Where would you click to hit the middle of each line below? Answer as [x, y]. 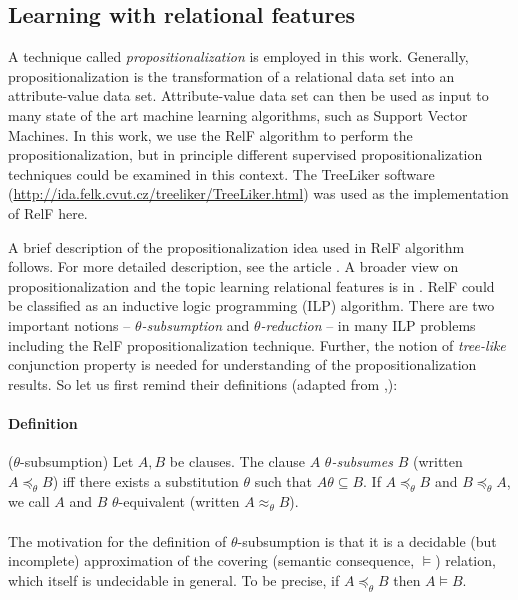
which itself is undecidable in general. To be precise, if [174, 579]
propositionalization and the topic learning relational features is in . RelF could [251, 285]
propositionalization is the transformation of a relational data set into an [231, 75]
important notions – [69, 324]
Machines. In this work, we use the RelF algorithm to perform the [210, 134]
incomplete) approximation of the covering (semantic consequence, [211, 560]
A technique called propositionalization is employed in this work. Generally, [238, 56]
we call [29, 501]
